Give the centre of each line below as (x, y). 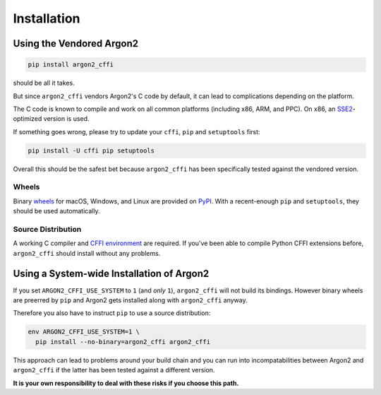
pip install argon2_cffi (71, 65)
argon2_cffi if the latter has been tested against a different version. (114, 370)
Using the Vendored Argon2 (76, 43)
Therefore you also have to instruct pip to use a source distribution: (112, 313)
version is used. (66, 119)
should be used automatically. (56, 211)
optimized (28, 119)
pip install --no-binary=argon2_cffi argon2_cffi (123, 342)
